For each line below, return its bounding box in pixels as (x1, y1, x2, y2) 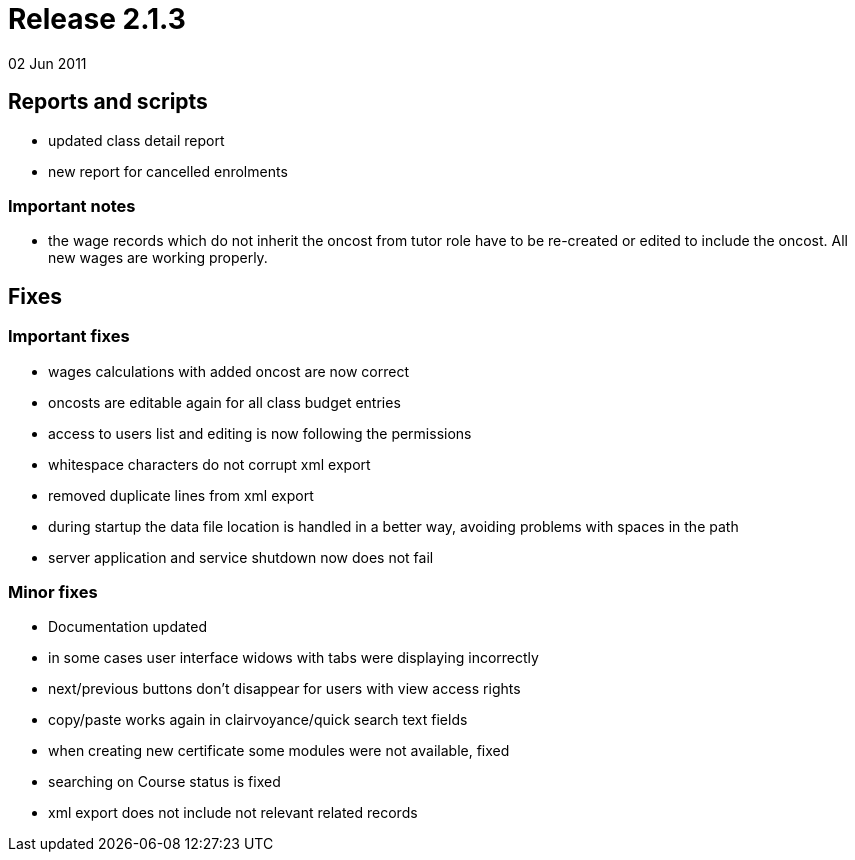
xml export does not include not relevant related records (48, 804, 418, 822)
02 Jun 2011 (8, 54, 87, 72)
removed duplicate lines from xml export (48, 486, 314, 504)
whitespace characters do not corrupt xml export (48, 455, 371, 473)
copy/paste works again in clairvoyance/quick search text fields (48, 711, 468, 729)
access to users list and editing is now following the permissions (48, 424, 472, 442)
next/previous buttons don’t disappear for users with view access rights (48, 680, 521, 698)
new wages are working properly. (48, 249, 268, 267)
